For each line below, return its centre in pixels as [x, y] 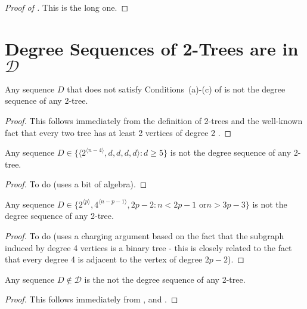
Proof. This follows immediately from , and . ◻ [92, 299]
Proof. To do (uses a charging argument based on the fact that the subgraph [145, 236]
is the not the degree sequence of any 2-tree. [165, 279]
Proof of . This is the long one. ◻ [67, 7]
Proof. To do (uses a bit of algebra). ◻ [76, 184]
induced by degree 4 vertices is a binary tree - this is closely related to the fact [148, 247]
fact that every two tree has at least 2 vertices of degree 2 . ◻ [118, 132]
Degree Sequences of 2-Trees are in [152, 48]
